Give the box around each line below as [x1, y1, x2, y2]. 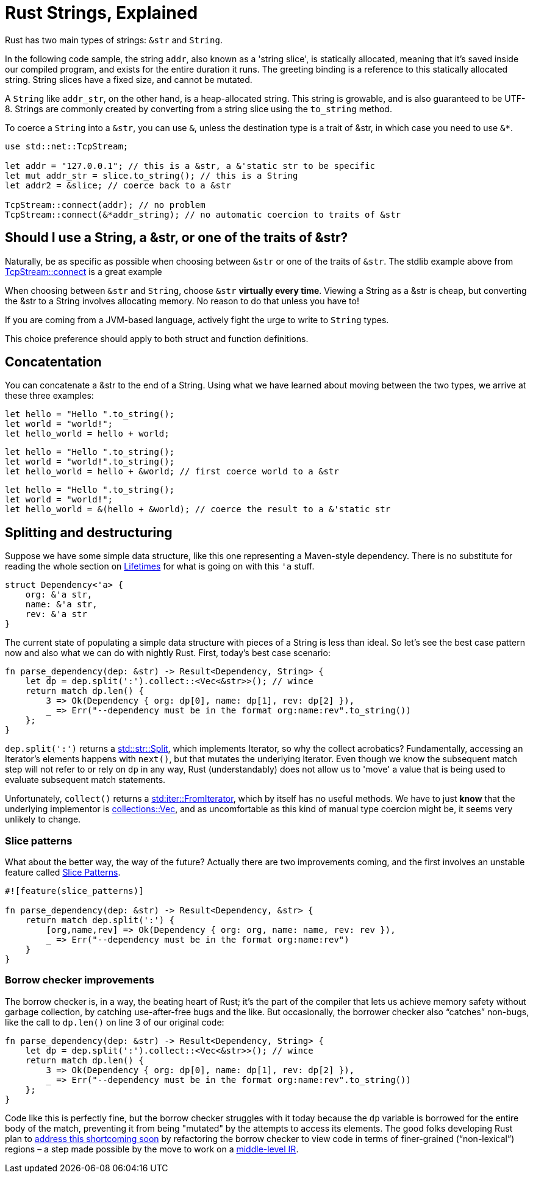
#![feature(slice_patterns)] [5, 886, 144, 896]
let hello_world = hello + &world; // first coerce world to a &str [5, 466, 339, 477]
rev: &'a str [25, 609, 87, 619]
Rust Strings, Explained [5, 2, 198, 23]
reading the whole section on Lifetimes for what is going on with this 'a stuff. [5, 561, 315, 572]
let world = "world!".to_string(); [5, 457, 175, 467]
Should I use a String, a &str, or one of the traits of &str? [5, 230, 348, 246]
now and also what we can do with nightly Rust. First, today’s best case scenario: [5, 648, 331, 659]
